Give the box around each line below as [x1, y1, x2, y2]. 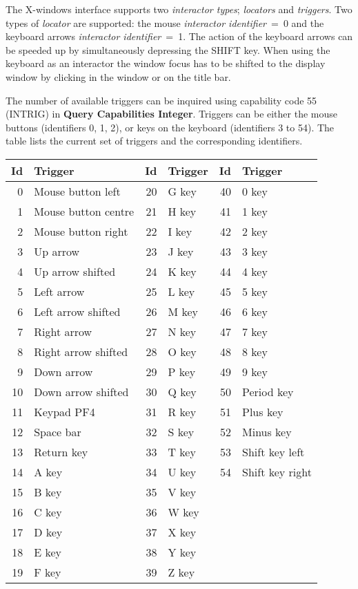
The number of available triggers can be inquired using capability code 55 [6, 93, 317, 107]
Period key [242, 383, 294, 400]
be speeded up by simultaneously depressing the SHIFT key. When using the [6, 42, 330, 57]
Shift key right [242, 463, 312, 480]
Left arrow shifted [34, 303, 121, 319]
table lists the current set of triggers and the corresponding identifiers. [6, 133, 303, 148]
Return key [34, 443, 88, 460]
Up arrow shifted [34, 263, 116, 279]
